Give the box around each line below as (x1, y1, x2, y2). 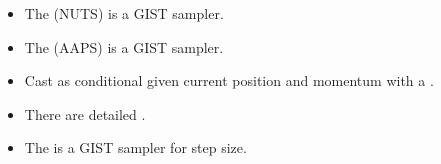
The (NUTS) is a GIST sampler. (24, 3, 224, 23)
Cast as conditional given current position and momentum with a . (24, 70, 434, 91)
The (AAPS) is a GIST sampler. (24, 36, 224, 57)
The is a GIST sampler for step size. (24, 137, 247, 158)
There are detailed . (24, 103, 146, 124)
